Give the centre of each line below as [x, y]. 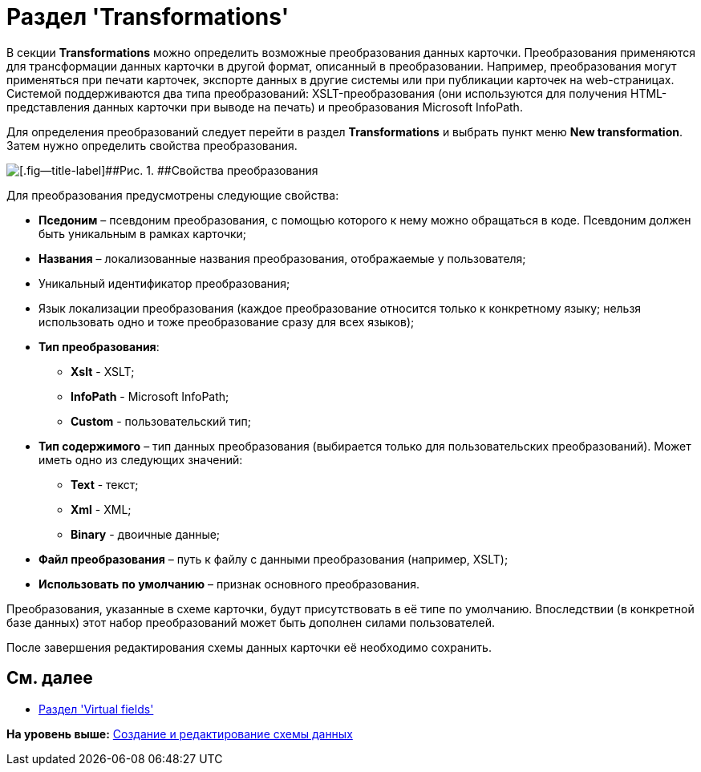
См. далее [50, 678]
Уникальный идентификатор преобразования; [164, 283]
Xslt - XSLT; [103, 371]
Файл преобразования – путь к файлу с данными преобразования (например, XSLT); [274, 559]
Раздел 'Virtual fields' [96, 709]
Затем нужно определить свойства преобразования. [152, 145]
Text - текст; [105, 484]
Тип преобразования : [99, 346]
